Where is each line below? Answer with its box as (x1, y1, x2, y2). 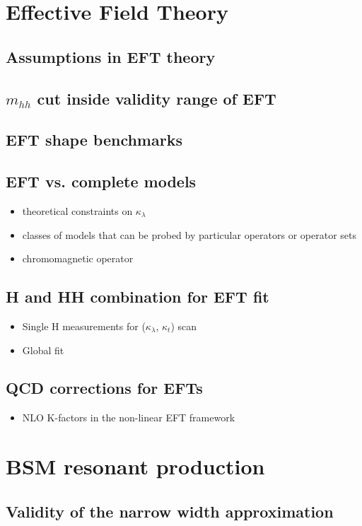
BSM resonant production (6, 452, 265, 481)
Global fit (22, 342, 64, 357)
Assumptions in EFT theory (6, 45, 216, 67)
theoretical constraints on (22, 203, 133, 218)
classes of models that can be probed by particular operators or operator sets (22, 227, 356, 242)
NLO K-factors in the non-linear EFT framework (22, 410, 235, 425)
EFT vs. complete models (6, 170, 197, 192)
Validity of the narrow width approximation (6, 500, 334, 522)
